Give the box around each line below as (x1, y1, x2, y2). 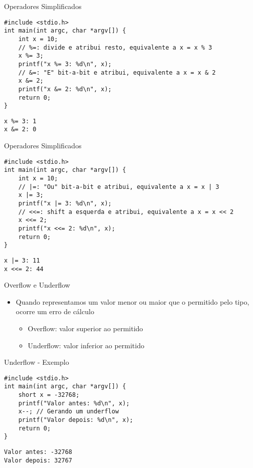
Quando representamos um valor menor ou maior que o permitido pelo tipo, (16, 296, 249, 307)
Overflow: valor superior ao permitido (28, 323, 143, 334)
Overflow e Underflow (4, 280, 70, 290)
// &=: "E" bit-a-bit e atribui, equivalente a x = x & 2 (18, 69, 216, 76)
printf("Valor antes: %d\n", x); (18, 399, 130, 407)
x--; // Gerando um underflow (18, 408, 119, 415)
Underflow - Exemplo (4, 357, 69, 367)
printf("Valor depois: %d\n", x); (18, 416, 133, 424)
